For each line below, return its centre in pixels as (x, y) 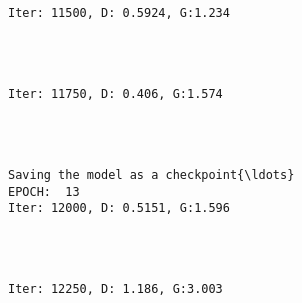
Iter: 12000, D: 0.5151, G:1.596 (119, 208)
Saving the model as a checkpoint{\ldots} (151, 175)
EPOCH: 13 (44, 191)
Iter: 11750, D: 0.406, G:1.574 (115, 94)
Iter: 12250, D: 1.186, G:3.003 (115, 289)
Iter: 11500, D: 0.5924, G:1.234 (119, 13)
